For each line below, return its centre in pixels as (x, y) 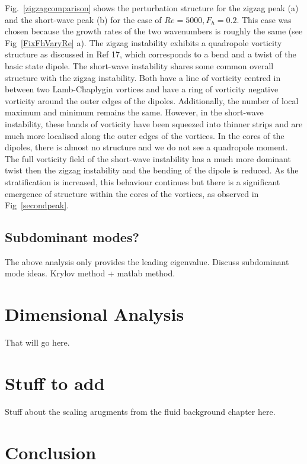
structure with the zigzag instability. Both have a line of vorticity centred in (143, 77)
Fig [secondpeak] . (37, 205)
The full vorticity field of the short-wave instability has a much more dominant (148, 158)
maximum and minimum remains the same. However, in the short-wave (134, 112)
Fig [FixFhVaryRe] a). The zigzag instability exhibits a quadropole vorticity (143, 42)
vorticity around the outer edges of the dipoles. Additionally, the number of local (152, 100)
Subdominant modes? (72, 237)
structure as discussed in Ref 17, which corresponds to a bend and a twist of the (151, 54)
